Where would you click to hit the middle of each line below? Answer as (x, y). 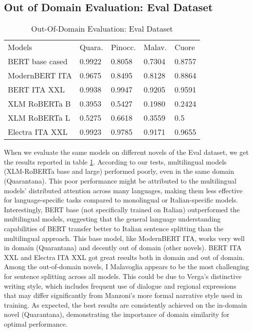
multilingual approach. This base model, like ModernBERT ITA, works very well (124, 238)
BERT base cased (38, 61)
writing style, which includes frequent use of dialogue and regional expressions (120, 286)
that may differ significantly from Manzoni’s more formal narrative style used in (123, 295)
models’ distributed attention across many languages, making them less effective (123, 190)
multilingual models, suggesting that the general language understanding (112, 219)
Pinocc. (123, 47)
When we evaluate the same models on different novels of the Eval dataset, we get (126, 152)
